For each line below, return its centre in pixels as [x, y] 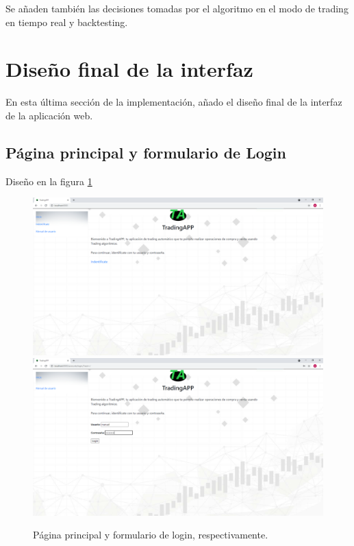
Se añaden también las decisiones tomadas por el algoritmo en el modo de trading [177, 8]
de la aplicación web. [49, 115]
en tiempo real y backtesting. [67, 22]
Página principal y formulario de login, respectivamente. [151, 535]
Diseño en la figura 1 [49, 181]
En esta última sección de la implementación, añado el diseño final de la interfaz [174, 102]
